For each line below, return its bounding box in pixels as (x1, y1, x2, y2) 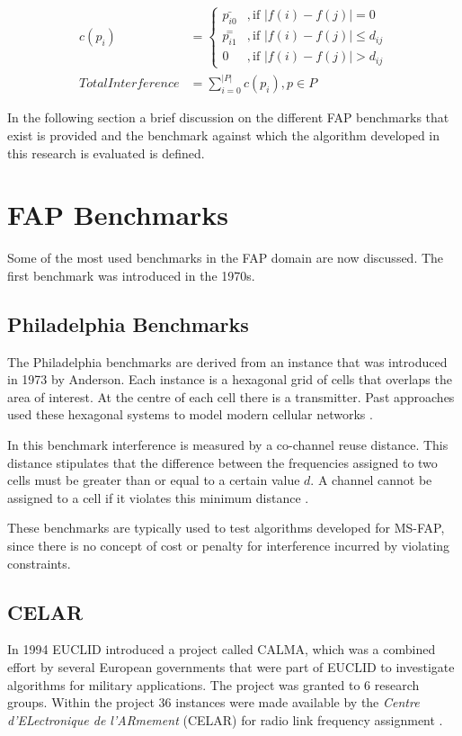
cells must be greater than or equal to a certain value (7, 471, 300, 489)
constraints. (7, 553, 71, 572)
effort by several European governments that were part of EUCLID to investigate (7, 658, 455, 676)
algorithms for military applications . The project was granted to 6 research (7, 675, 420, 694)
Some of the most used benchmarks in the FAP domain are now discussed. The (7, 248, 444, 267)
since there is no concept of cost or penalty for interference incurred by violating (7, 536, 450, 555)
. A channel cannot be (310, 471, 432, 489)
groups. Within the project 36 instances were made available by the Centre (7, 693, 420, 712)
